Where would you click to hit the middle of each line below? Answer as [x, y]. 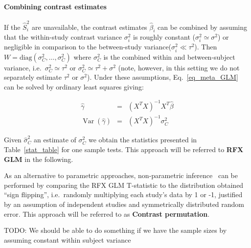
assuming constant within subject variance [68, 239]
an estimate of [55, 140]
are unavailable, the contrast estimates [90, 27]
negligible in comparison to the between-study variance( [88, 47]
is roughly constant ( [164, 37]
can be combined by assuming [202, 27]
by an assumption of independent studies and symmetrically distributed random [124, 204]
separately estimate [33, 77]
